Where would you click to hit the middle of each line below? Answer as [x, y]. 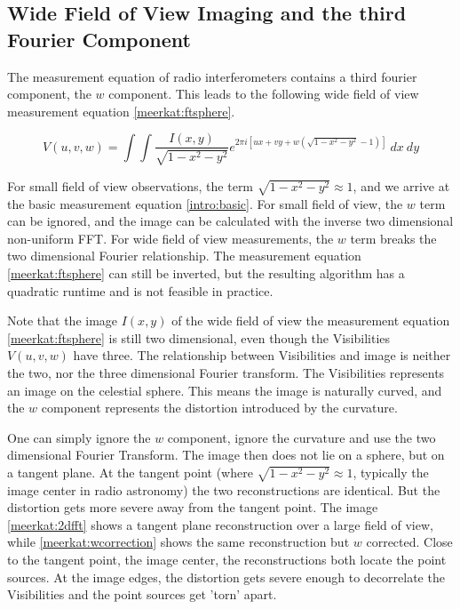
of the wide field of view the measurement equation [311, 321]
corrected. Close [409, 542]
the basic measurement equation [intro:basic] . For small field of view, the [205, 203]
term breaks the [393, 238]
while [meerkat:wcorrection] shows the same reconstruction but [178, 542]
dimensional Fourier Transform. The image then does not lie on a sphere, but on [226, 455]
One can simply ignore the [79, 437]
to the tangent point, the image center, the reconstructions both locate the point [227, 559]
